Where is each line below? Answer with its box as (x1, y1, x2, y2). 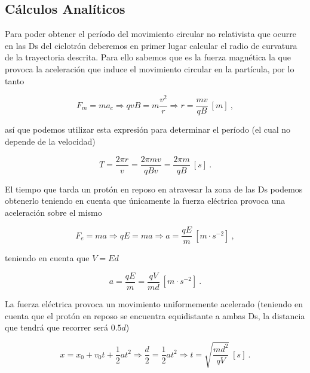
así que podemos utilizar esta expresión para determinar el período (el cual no (5, 123, 291, 136)
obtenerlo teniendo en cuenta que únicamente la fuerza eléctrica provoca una (5, 194, 286, 207)
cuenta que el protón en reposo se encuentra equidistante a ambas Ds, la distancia (5, 309, 305, 322)
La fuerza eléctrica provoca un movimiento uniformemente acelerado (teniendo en (5, 298, 303, 310)
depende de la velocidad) (5, 134, 96, 147)
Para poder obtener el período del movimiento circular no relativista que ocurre (5, 27, 296, 40)
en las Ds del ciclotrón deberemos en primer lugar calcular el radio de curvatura (5, 39, 297, 51)
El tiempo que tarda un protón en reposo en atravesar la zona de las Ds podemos (5, 182, 303, 195)
